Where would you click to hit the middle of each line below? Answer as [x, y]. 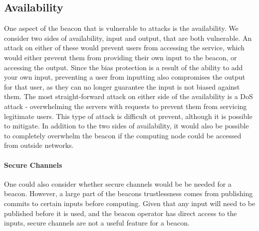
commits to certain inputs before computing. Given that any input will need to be [130, 203]
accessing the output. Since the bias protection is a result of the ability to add [124, 67]
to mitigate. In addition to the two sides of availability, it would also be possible [127, 126]
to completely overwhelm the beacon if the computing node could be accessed [123, 135]
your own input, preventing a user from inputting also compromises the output [125, 77]
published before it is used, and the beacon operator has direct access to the [121, 213]
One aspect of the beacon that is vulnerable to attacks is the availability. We [121, 28]
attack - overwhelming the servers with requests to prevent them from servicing [126, 106]
